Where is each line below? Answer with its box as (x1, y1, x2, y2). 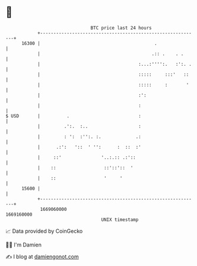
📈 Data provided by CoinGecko (5, 227, 83, 235)
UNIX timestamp (101, 216, 139, 223)
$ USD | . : (5, 113, 142, 119)
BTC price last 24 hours (90, 25, 152, 31)
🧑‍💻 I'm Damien (5, 241, 42, 248)
